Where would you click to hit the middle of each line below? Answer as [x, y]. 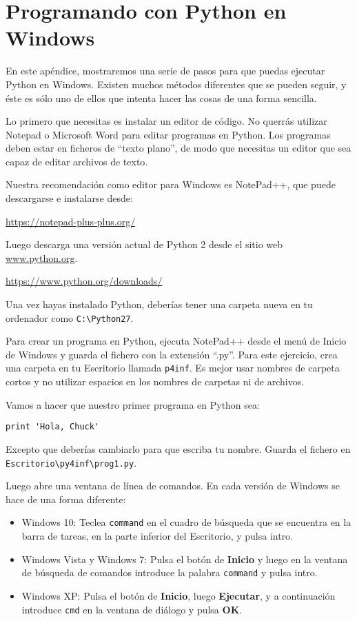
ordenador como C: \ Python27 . [70, 317]
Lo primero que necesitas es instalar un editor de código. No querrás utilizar [166, 121]
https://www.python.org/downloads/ [84, 281]
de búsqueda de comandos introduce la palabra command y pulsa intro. [170, 572]
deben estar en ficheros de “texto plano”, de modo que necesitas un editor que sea [178, 148]
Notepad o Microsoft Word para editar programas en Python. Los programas [168, 134]
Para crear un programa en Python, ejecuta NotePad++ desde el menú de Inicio [176, 341]
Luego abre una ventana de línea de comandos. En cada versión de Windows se [173, 486]
